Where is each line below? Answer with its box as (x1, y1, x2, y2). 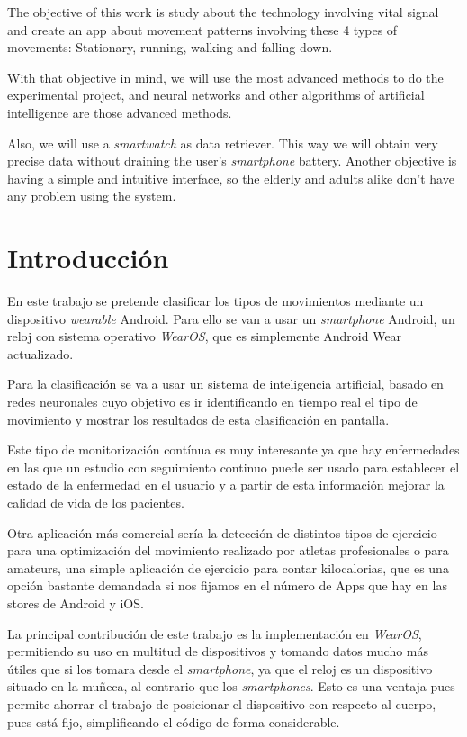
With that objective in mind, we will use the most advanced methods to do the (7, 67, 444, 86)
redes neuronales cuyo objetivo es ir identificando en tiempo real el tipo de (7, 392, 418, 411)
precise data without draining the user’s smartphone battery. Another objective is (7, 151, 457, 170)
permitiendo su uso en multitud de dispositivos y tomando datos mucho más (7, 642, 429, 661)
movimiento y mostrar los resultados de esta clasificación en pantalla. (7, 409, 390, 428)
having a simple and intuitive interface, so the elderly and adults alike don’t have (7, 168, 454, 187)
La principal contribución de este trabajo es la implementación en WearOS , (7, 624, 422, 643)
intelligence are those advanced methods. (7, 103, 232, 121)
